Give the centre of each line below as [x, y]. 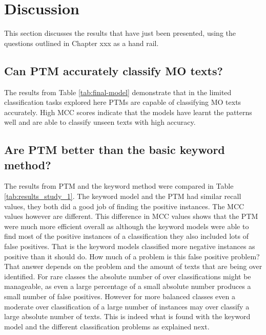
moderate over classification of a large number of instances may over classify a [127, 306]
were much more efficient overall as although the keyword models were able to [127, 226]
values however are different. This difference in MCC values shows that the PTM [131, 216]
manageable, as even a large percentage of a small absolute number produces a [128, 286]
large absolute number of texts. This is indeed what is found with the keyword [127, 316]
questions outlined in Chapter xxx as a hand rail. [81, 43]
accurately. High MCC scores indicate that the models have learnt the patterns [128, 112]
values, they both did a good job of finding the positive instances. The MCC [124, 206]
